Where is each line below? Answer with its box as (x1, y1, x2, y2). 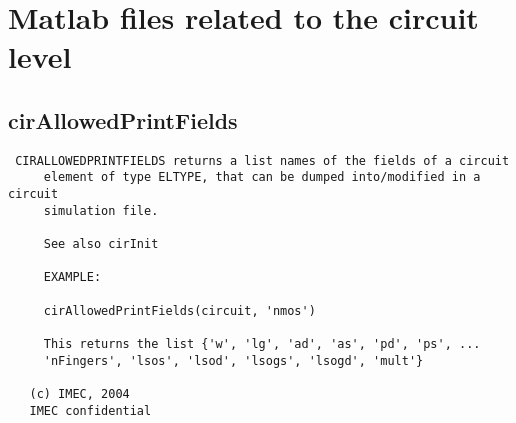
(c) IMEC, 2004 (29, 386, 130, 401)
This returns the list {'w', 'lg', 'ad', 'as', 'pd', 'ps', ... (43, 336, 481, 351)
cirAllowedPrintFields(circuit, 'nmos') (43, 303, 316, 318)
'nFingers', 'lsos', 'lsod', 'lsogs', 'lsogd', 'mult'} (43, 353, 424, 368)
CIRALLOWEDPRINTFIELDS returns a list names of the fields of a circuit (15, 153, 510, 168)
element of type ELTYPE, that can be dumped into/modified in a (43, 170, 481, 185)
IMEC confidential (29, 403, 152, 418)
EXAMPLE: (43, 270, 102, 285)
